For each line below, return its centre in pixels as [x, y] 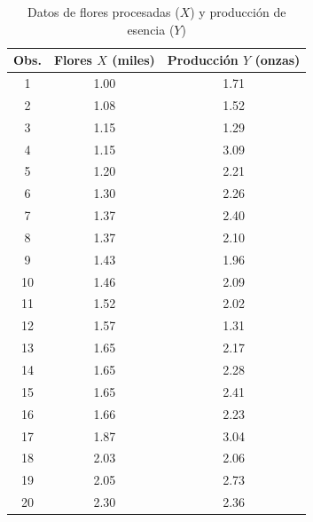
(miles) [133, 60]
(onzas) [278, 60]
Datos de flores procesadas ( [103, 12]
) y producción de [238, 12]
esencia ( [151, 29]
